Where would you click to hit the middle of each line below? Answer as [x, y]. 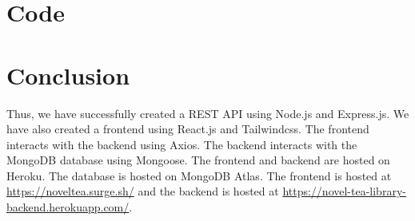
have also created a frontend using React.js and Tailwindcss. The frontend [188, 129]
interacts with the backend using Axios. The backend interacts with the [182, 144]
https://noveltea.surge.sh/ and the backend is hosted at [143, 191]
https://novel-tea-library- [344, 191]
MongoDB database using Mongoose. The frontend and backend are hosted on [198, 160]
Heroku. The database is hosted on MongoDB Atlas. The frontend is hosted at [199, 175]
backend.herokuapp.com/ [68, 207]
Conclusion [68, 75]
